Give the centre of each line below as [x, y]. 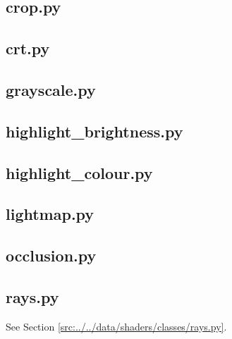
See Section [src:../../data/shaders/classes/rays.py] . [116, 326]
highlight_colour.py [79, 172]
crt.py [28, 48]
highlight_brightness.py [94, 131]
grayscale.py [51, 89]
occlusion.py [51, 255]
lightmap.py [50, 214]
